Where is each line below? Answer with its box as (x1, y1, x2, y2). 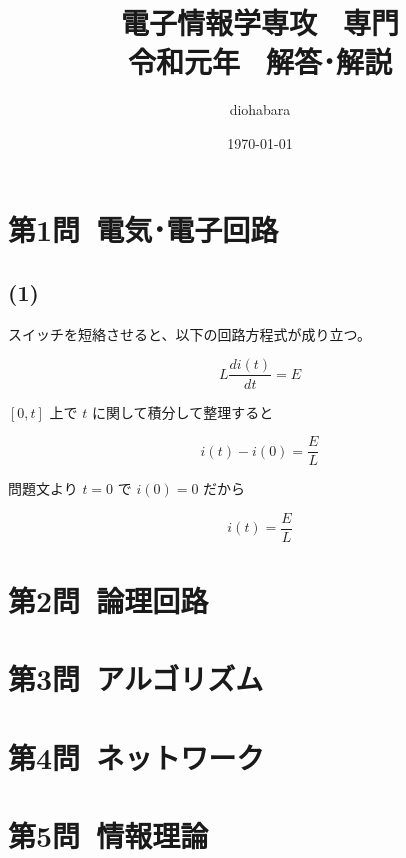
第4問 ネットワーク (8, 736, 265, 777)
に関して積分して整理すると (92, 401, 274, 422)
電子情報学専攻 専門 (120, 2, 400, 43)
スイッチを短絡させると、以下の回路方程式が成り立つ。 (8, 323, 371, 344)
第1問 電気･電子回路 (8, 208, 279, 249)
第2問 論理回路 (8, 580, 209, 621)
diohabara (229, 99, 291, 120)
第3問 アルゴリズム (8, 658, 264, 699)
